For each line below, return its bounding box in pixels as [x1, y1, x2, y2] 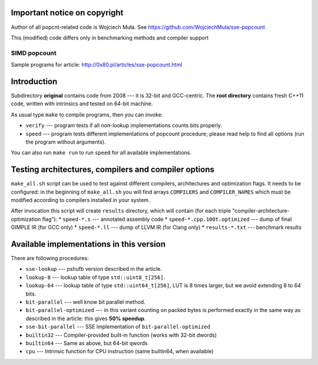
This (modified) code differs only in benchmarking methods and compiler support [11, 34, 209, 41]
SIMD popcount [11, 49, 57, 57]
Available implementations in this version [11, 239, 166, 249]
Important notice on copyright [11, 8, 124, 18]
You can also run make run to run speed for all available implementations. [11, 149, 192, 156]
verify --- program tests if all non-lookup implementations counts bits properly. [25, 122, 222, 129]
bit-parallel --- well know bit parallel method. [25, 298, 145, 306]
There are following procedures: [11, 255, 89, 262]
